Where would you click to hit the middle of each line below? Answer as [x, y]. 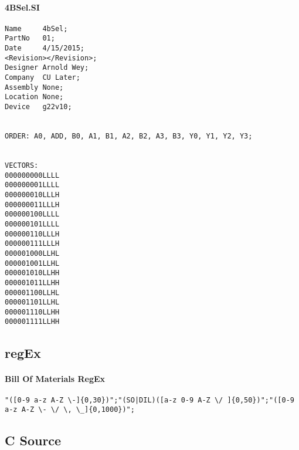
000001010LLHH [32, 273]
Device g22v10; [38, 107]
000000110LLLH [32, 234]
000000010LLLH [32, 194]
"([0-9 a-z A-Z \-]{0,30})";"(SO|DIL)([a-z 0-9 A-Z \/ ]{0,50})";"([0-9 [149, 400]
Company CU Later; [43, 78]
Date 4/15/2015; [45, 48]
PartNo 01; [30, 38]
